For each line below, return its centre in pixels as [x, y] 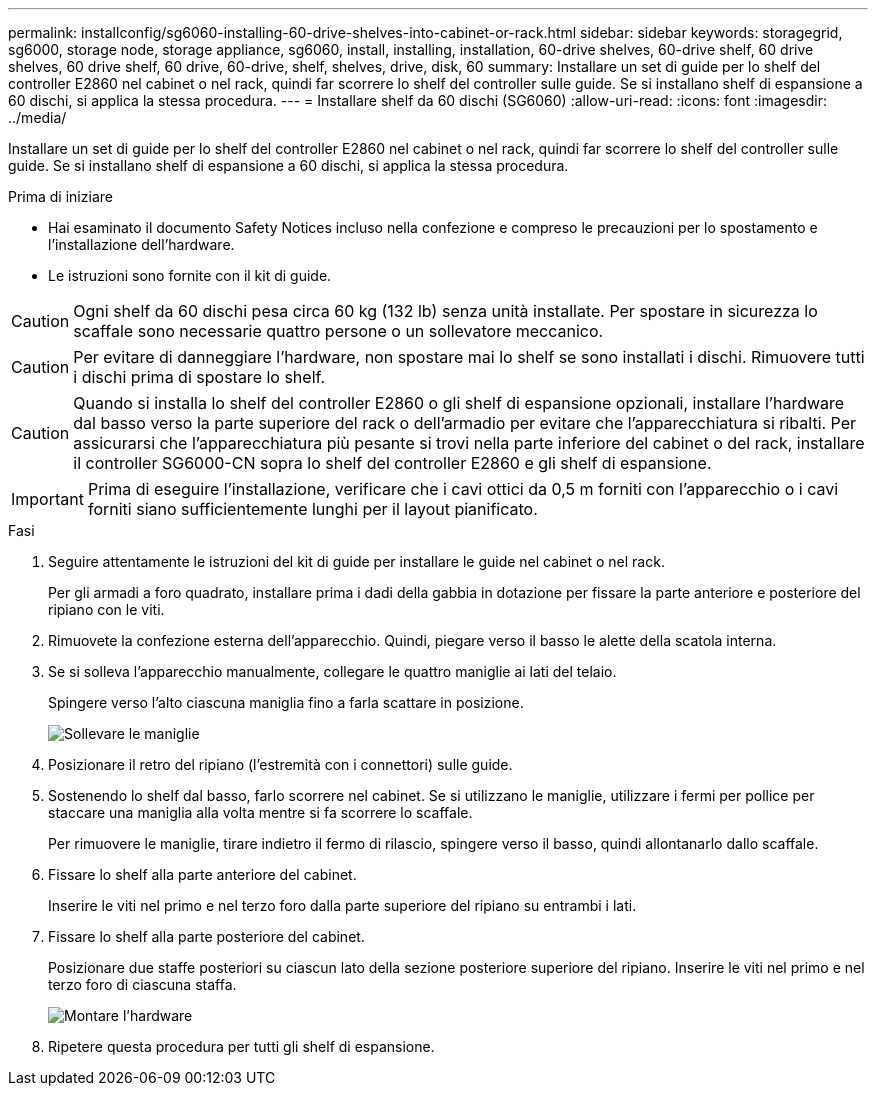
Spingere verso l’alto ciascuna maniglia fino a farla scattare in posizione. [286, 702]
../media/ [37, 117]
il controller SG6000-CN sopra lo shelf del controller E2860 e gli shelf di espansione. [392, 463]
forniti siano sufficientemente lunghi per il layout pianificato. [312, 509]
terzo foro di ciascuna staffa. [142, 984]
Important [47, 499]
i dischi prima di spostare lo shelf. [199, 377]
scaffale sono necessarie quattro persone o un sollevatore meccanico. [338, 331]
